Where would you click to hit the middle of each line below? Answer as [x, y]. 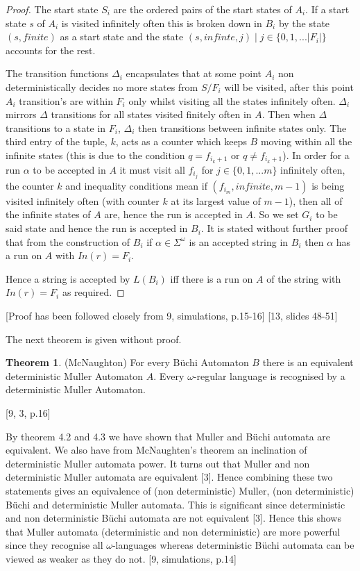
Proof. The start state [52, 9]
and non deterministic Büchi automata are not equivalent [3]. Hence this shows [173, 518]
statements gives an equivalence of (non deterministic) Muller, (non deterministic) [180, 490]
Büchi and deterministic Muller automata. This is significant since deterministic [175, 504]
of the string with [304, 278]
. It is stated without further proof [274, 228]
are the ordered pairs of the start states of [203, 9]
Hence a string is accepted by [68, 278]
